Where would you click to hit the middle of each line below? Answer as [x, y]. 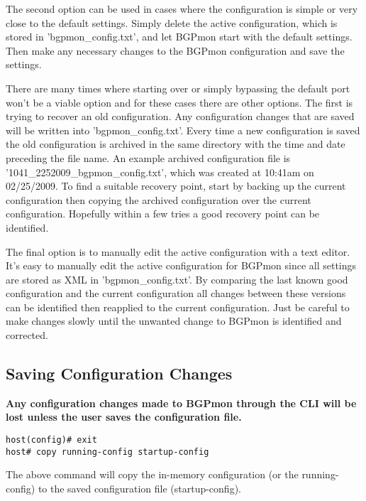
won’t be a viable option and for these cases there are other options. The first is [179, 102]
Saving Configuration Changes [119, 373]
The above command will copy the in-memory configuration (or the [152, 474]
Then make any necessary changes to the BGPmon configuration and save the [175, 50]
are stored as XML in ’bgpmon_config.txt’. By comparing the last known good [177, 279]
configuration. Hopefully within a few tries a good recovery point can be [163, 214]
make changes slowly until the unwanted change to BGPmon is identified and [174, 321]
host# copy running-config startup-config [107, 452]
